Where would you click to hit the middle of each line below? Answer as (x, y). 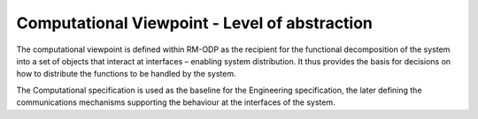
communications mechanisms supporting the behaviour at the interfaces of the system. (176, 102)
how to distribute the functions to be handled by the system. (126, 74)
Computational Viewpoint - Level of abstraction (195, 23)
